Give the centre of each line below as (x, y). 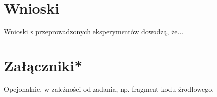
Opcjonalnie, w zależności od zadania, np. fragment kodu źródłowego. (109, 88)
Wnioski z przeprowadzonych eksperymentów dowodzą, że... (94, 32)
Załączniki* (43, 65)
